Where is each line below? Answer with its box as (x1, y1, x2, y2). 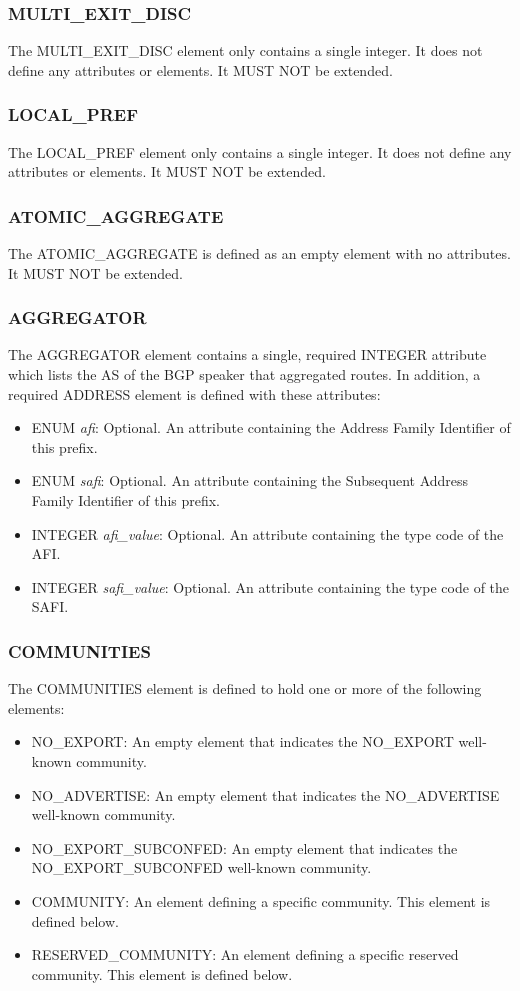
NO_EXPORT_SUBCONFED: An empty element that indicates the (31, 837, 458, 858)
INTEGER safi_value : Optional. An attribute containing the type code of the (31, 576, 510, 597)
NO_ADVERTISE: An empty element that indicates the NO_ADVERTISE (31, 784, 500, 805)
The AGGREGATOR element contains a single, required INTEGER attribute (8, 344, 487, 365)
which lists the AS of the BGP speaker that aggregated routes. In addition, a (8, 364, 481, 385)
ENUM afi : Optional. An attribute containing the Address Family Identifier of (31, 417, 511, 438)
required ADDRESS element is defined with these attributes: (8, 383, 381, 404)
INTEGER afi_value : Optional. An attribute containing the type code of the (31, 523, 504, 544)
